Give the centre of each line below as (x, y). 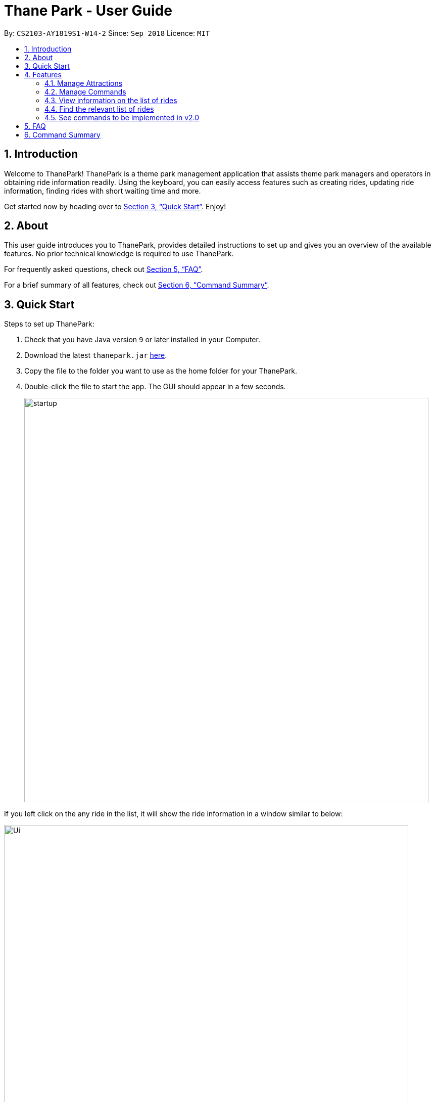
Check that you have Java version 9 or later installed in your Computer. (142, 340)
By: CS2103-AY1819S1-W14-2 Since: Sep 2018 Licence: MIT (107, 33)
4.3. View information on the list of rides (111, 100)
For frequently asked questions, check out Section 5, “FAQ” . (104, 269)
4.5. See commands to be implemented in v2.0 (122, 117)
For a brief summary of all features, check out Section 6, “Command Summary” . (137, 285)
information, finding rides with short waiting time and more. (103, 191)
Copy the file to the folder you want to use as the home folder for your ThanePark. (161, 371)
